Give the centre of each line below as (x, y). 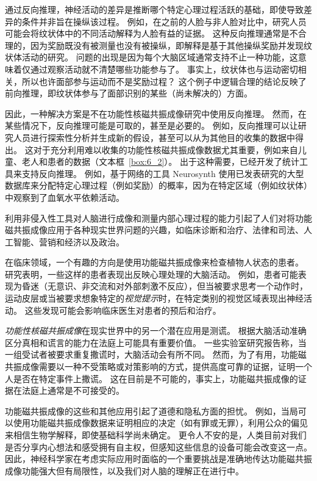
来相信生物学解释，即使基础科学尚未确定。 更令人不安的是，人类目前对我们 (156, 435)
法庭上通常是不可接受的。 (73, 390)
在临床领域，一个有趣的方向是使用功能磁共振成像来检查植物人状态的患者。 (154, 262)
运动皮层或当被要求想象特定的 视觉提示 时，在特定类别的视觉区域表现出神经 (154, 298)
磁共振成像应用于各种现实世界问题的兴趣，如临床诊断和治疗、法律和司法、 (154, 230)
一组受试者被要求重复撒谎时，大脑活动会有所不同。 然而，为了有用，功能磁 (156, 354)
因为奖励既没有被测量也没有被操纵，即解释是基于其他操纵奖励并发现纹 (171, 45)
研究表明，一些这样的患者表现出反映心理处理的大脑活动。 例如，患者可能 (151, 274)
